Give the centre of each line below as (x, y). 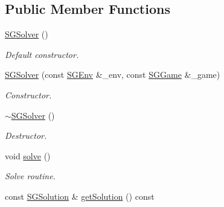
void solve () (28, 155)
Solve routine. (30, 176)
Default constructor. (42, 54)
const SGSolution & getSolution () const (80, 196)
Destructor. (26, 135)
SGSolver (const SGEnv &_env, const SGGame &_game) (113, 75)
